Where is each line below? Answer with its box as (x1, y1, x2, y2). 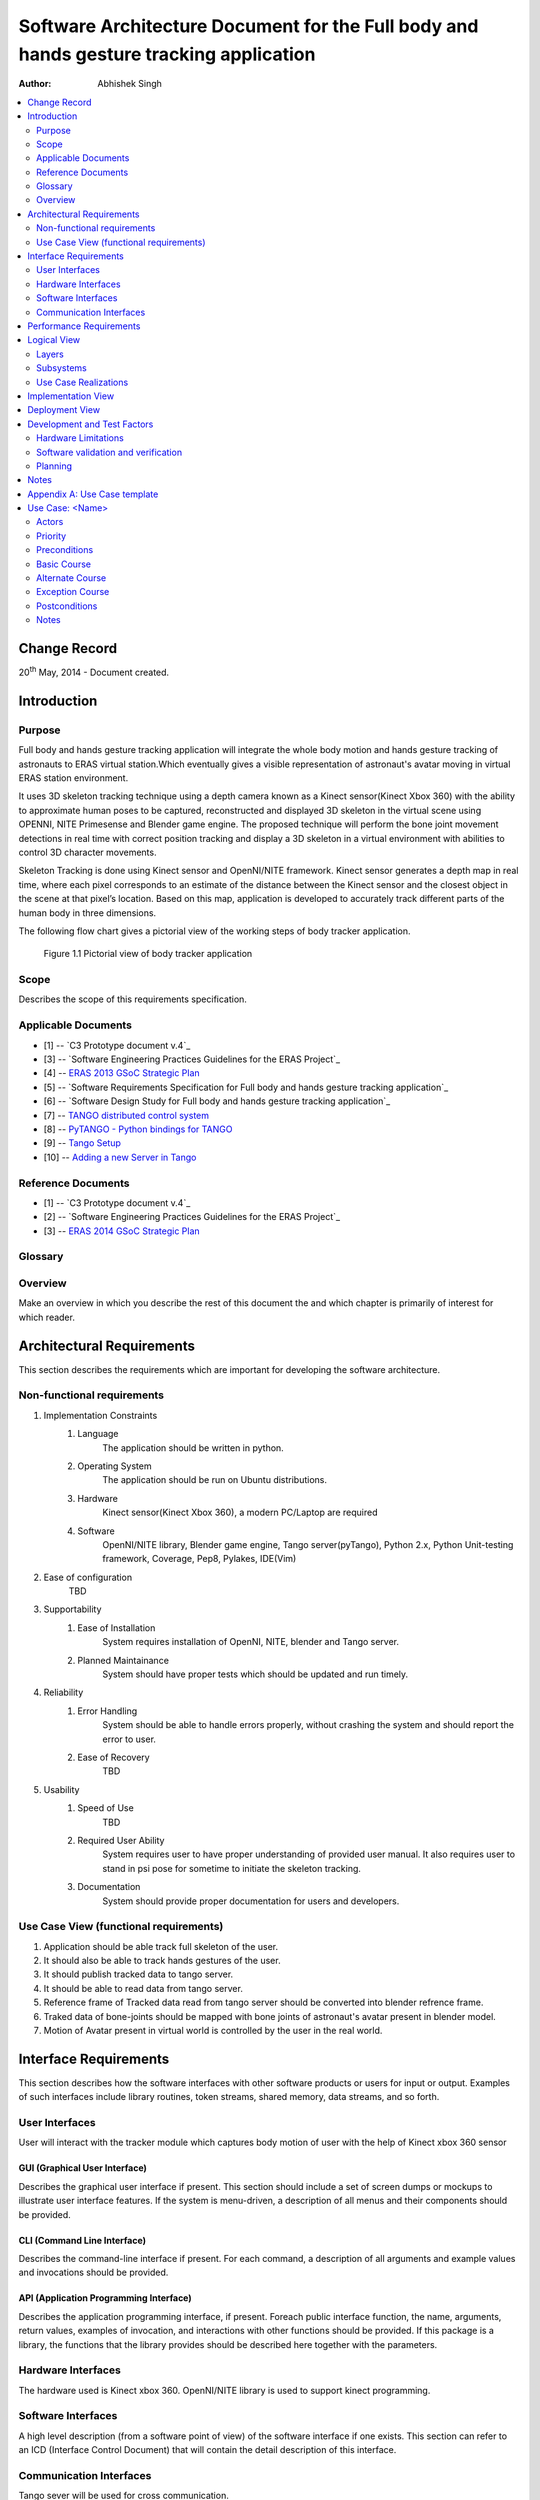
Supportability (43, 1603, 102, 1615)
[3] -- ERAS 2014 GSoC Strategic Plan (43, 1225, 200, 1237)
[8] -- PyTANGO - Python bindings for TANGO (43, 1123, 233, 1135)
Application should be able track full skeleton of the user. (43, 1940, 279, 1952)
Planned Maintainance (77, 1654, 170, 1666)
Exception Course (36, 586, 110, 598)
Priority (36, 530, 67, 542)
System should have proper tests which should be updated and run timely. (102, 1668, 409, 1680)
